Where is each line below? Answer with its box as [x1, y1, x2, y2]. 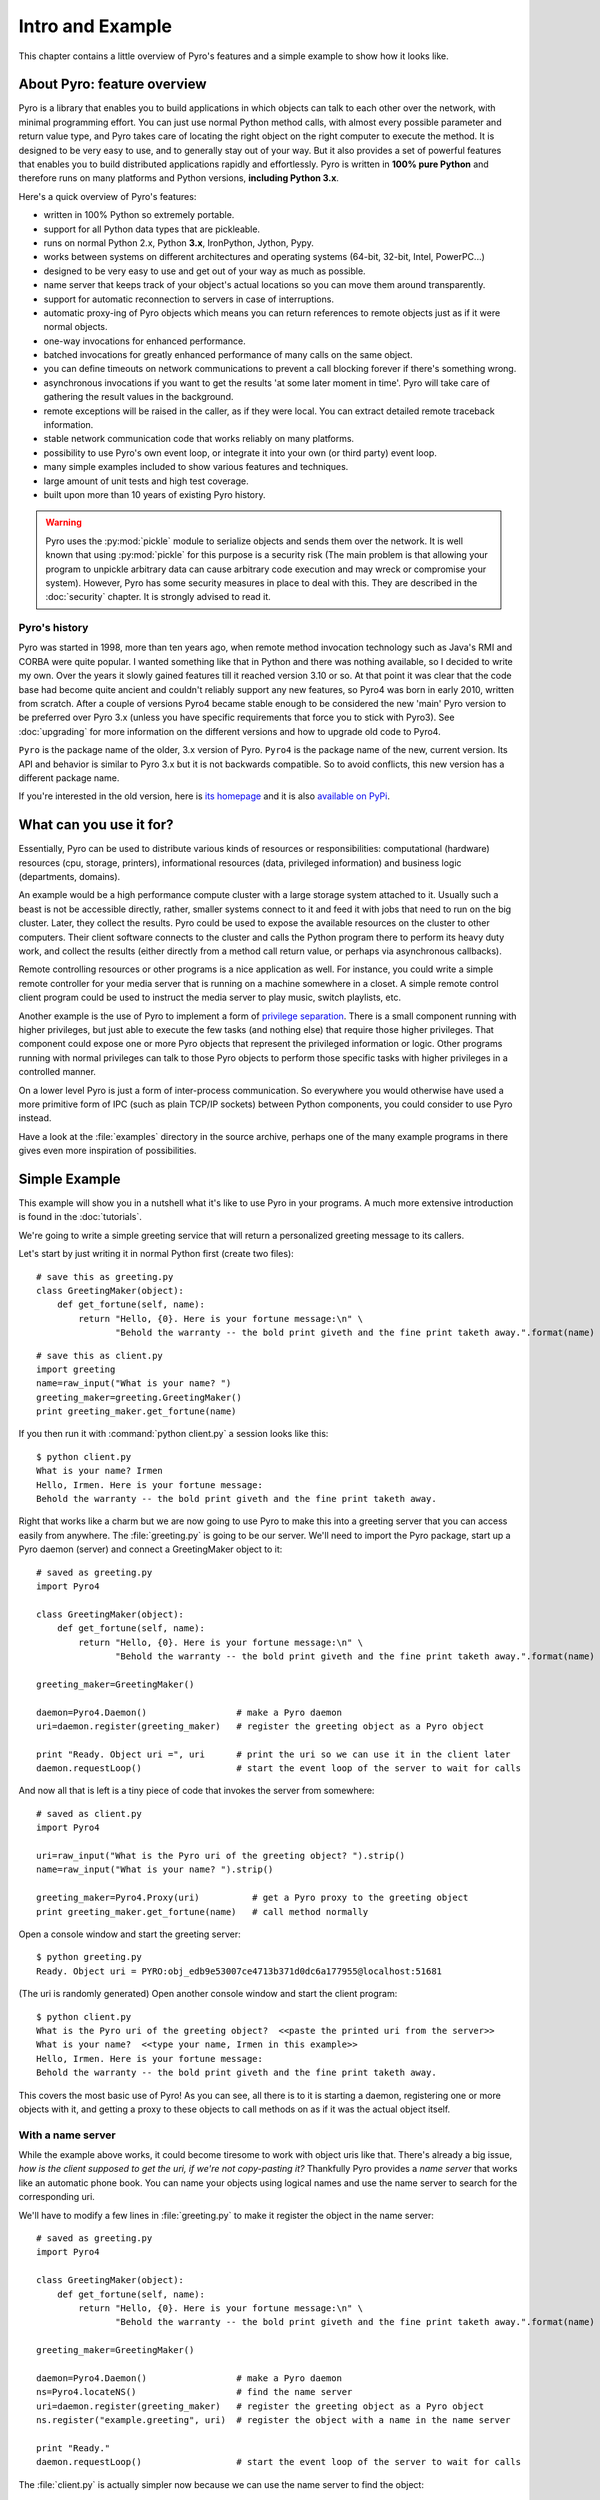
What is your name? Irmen [36, 1465, 164, 1477]
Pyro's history [18, 621, 89, 635]
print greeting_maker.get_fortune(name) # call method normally [36, 1906, 369, 1917]
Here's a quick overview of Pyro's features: [18, 190, 197, 202]
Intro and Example [18, 15, 172, 37]
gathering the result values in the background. [43, 391, 234, 403]
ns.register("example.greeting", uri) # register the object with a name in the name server [36, 2415, 511, 2426]
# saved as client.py [36, 1808, 142, 1819]
